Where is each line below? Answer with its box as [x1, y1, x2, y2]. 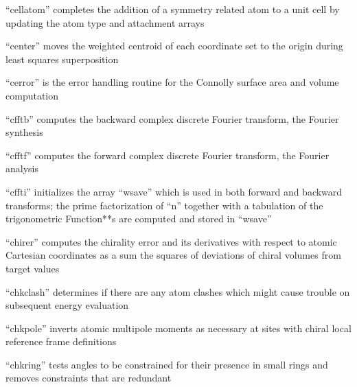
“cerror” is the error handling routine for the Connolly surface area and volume [5, 75, 339, 89]
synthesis [5, 125, 43, 139]
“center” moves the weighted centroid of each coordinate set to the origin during [5, 38, 343, 53]
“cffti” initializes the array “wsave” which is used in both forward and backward [5, 184, 343, 198]
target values [5, 261, 60, 275]
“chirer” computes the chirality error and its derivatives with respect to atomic [5, 234, 337, 248]
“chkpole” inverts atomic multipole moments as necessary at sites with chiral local [5, 320, 352, 335]
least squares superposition [5, 51, 119, 66]
